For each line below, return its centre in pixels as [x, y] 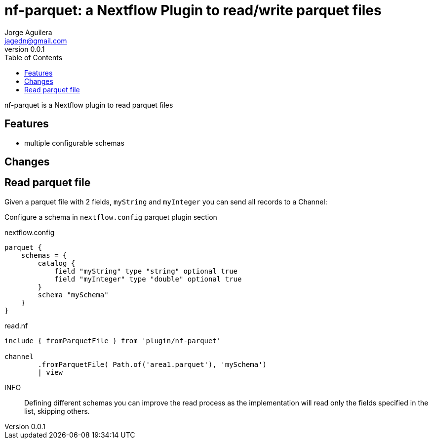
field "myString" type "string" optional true [146, 271]
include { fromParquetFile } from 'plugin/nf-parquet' [113, 341]
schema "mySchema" [73, 295]
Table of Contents [34, 57]
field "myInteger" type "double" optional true [148, 279]
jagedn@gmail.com [36, 40]
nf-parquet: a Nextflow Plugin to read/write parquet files [193, 10]
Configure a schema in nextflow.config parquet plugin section [111, 217]
